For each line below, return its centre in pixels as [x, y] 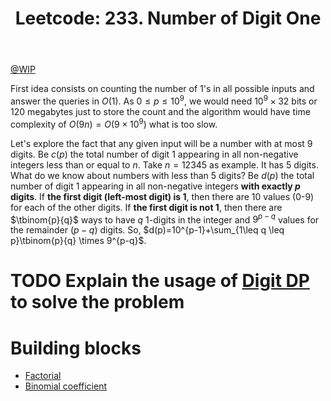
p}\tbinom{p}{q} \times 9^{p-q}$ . [78, 241]
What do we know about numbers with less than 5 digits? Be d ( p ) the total [162, 175]
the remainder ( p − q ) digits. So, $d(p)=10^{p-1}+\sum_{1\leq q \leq [147, 230]
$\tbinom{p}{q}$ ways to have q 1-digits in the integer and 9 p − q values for [165, 219]
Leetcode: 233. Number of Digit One [168, 18]
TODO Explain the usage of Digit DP [160, 281]
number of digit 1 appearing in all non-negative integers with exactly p [155, 186]
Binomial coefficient [66, 386]
